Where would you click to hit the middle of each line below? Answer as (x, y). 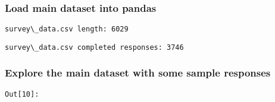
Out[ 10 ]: (22, 94)
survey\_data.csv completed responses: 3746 (94, 47)
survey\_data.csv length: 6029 (67, 29)
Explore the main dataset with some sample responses (138, 73)
